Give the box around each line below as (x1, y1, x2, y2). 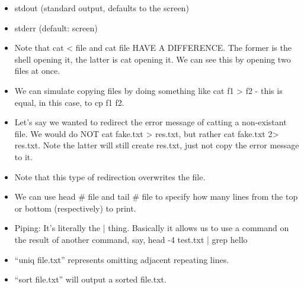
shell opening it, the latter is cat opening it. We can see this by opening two (14, 53, 291, 65)
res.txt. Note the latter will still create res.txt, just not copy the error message (14, 139, 299, 151)
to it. (14, 150, 33, 163)
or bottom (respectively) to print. (14, 202, 136, 214)
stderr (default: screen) (14, 21, 98, 34)
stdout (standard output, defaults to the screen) (14, 2, 189, 14)
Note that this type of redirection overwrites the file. (14, 170, 206, 183)
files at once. (14, 64, 60, 77)
